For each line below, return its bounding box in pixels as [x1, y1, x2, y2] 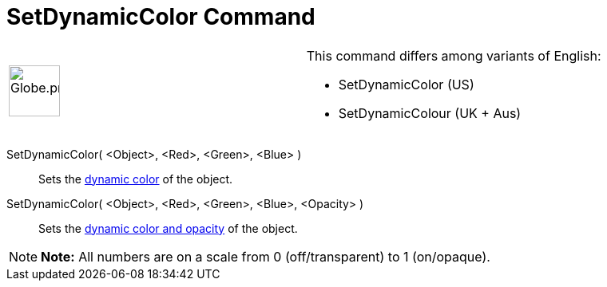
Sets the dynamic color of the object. [38, 171, 233, 186]
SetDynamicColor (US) [338, 76, 474, 92]
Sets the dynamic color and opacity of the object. [38, 221, 298, 235]
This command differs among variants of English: [306, 47, 601, 64]
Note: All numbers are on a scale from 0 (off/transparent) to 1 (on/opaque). [41, 248, 490, 265]
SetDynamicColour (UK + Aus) [338, 104, 522, 121]
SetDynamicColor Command [6, 3, 315, 30]
